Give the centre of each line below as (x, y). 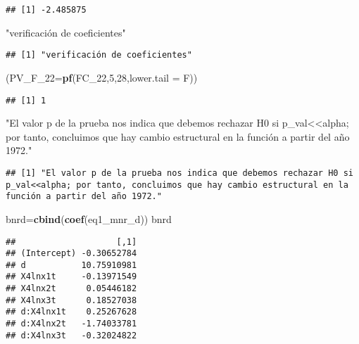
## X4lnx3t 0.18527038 (71, 300)
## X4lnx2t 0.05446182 (71, 289)
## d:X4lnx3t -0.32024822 (71, 335)
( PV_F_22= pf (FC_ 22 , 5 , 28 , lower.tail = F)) (102, 77)
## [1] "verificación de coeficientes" (99, 55)
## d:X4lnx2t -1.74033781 (71, 324)
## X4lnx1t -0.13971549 (71, 277)
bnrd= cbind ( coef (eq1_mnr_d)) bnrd (89, 218)
